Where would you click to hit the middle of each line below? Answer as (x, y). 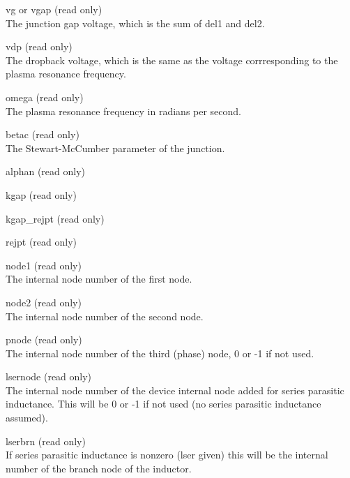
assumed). (27, 418)
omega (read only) (45, 97)
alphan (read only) (46, 171)
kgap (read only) (41, 194)
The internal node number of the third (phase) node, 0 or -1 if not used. (160, 353)
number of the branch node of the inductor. (99, 468)
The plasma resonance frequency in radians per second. (124, 111)
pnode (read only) (44, 339)
